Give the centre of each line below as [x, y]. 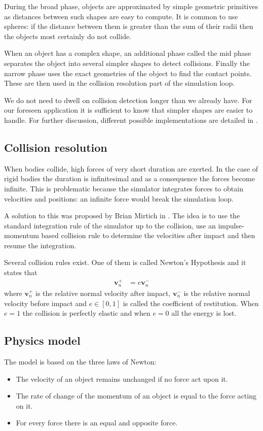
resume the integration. [40, 245]
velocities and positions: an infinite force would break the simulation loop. [119, 198]
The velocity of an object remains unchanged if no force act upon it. [122, 378]
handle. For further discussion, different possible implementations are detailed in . [131, 120]
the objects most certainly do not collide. [68, 36]
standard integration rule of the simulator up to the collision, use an [110, 225]
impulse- [231, 225]
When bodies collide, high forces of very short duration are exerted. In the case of [131, 168]
